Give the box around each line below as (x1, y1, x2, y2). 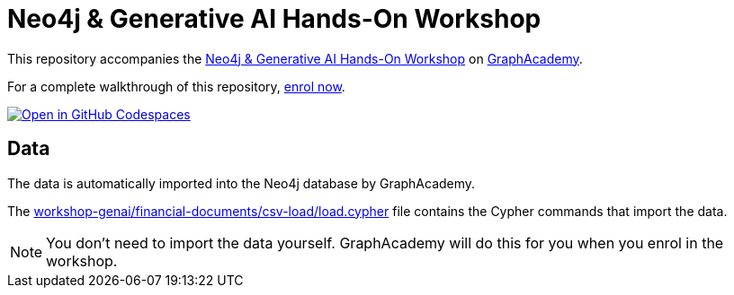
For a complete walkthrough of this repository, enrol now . (7, 78, 345, 94)
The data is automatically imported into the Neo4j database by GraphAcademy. (7, 175, 476, 191)
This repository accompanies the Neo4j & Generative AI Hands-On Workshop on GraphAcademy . (7, 50, 583, 66)
